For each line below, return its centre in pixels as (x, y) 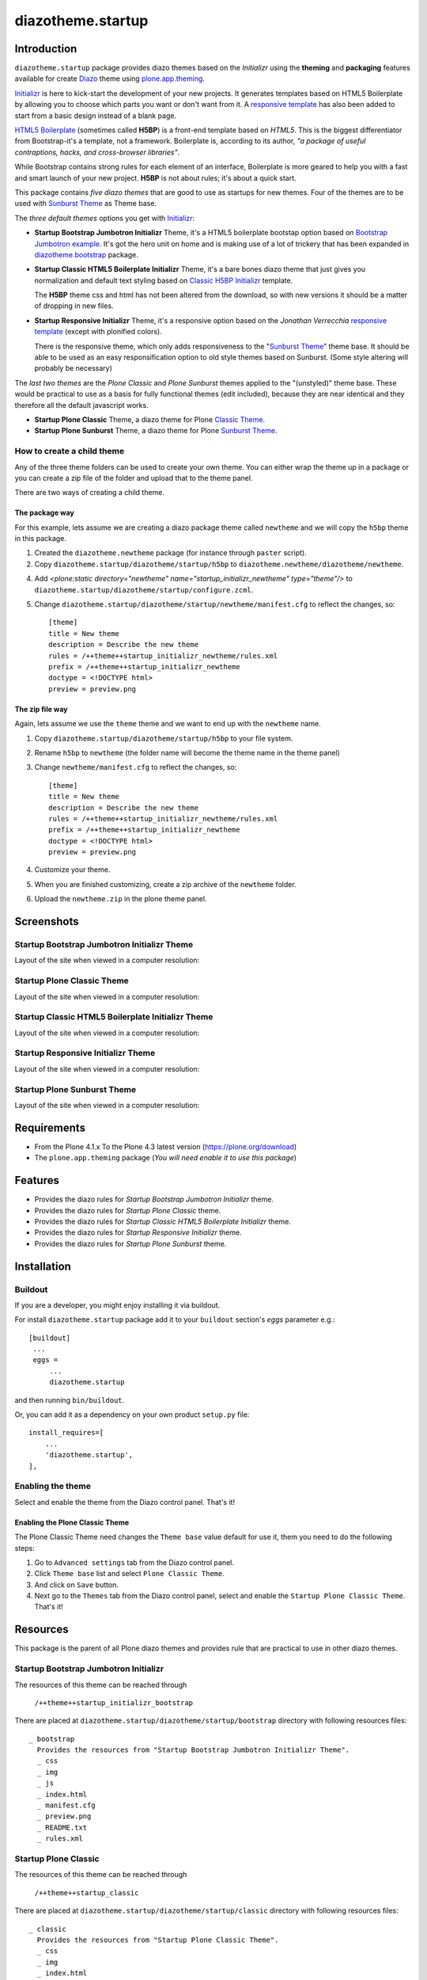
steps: (25, 1548)
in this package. (41, 539)
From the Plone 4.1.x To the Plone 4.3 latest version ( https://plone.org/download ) (166, 1146)
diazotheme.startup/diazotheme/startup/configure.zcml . (144, 589)
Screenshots (47, 921)
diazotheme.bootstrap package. (86, 254)
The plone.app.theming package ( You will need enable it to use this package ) (165, 1158)
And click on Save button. (76, 1585)
